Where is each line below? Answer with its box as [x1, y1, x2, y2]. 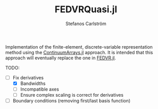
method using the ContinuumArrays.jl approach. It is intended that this [5, 49, 153, 55]
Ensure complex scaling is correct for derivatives [20, 92, 124, 98]
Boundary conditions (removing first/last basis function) [12, 98, 131, 104]
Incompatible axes [20, 86, 59, 93]
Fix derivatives [12, 74, 44, 80]
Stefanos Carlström [65, 20, 106, 27]
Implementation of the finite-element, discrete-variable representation [5, 43, 153, 50]
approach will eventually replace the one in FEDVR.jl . [5, 55, 116, 61]
